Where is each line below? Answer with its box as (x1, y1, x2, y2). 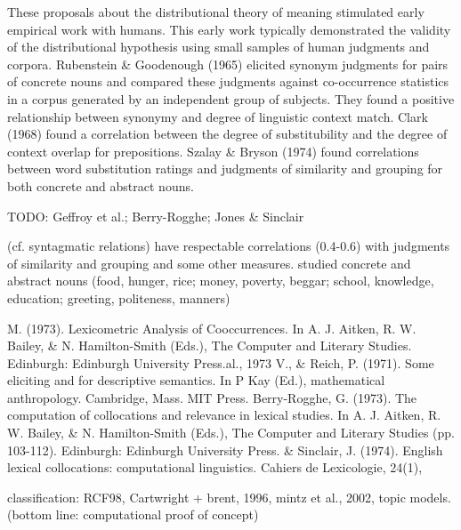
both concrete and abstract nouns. (7, 176, 194, 195)
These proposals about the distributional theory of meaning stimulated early (7, 3, 425, 20)
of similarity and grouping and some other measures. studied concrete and (7, 253, 411, 272)
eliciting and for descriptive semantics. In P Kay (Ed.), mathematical (7, 371, 385, 389)
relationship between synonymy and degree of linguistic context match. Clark (7, 107, 428, 125)
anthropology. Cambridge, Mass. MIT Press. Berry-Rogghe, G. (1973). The (7, 388, 417, 406)
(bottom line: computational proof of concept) (7, 505, 259, 524)
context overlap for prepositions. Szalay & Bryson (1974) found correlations (7, 141, 419, 160)
